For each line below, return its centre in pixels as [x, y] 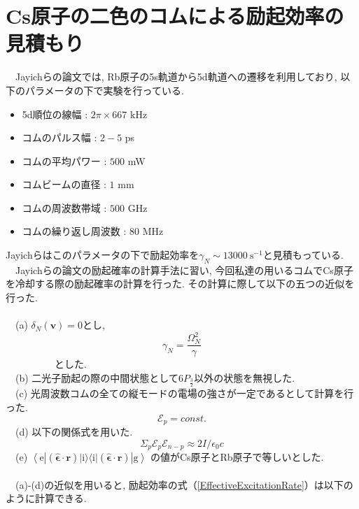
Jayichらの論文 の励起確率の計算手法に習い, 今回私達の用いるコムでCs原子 [184, 270]
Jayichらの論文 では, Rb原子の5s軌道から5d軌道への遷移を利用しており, [176, 77]
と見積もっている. [303, 255]
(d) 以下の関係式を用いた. [74, 432]
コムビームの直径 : [64, 184]
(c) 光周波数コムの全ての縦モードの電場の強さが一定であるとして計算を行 [184, 393]
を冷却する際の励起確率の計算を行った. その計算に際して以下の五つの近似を [180, 284]
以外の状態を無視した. [245, 377]
